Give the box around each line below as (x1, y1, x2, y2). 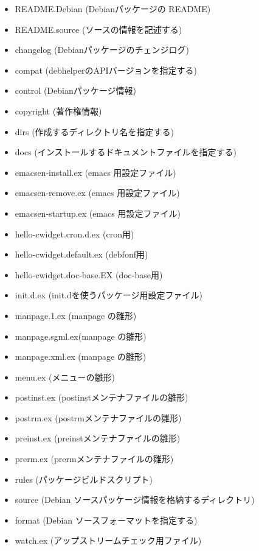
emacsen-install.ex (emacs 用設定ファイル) (15, 166, 176, 178)
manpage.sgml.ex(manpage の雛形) (15, 329, 147, 342)
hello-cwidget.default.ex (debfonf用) (15, 248, 148, 261)
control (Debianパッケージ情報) (15, 84, 136, 97)
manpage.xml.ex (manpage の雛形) (15, 350, 147, 363)
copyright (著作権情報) (15, 104, 102, 117)
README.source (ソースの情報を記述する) (15, 23, 182, 35)
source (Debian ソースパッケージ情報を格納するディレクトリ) (15, 493, 255, 506)
